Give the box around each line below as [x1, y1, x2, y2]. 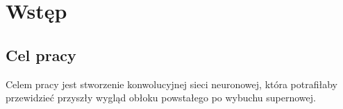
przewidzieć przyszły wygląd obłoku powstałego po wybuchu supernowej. [6, 90, 316, 105]
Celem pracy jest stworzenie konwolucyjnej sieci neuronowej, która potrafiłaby [6, 76, 337, 91]
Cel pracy [6, 44, 76, 65]
